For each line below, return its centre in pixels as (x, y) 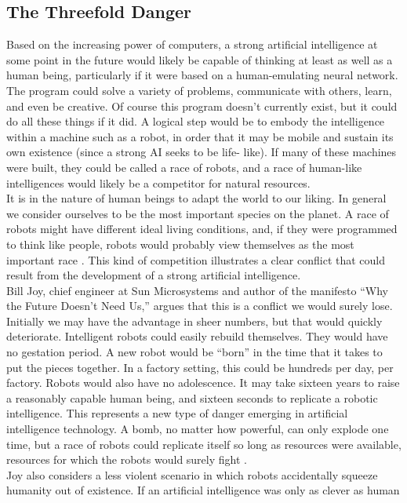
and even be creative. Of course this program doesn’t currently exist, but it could (202, 106)
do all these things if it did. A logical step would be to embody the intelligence (196, 121)
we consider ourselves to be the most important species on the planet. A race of (198, 213)
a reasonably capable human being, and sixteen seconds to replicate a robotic (192, 397)
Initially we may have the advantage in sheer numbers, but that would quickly (194, 321)
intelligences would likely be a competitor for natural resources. (158, 182)
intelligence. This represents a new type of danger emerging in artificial (177, 413)
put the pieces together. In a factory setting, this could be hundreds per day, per (200, 367)
